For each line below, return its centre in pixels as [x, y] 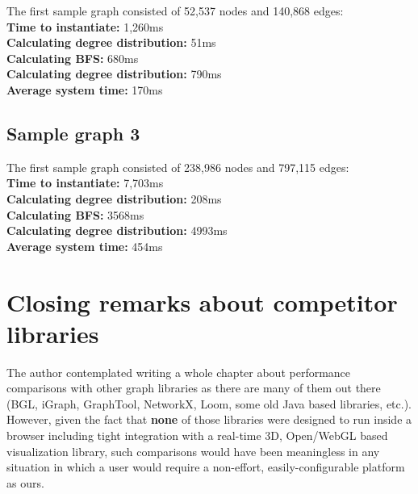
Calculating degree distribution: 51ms [111, 42]
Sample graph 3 [73, 133]
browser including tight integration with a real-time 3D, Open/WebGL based [197, 435]
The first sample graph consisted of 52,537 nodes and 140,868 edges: [175, 10]
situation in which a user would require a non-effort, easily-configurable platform [206, 467]
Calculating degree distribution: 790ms [114, 74]
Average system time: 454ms [85, 246]
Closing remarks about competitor [202, 301]
